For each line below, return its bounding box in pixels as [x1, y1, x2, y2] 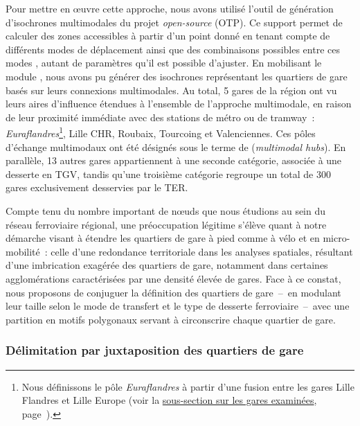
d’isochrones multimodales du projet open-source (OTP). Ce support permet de [6, 15, 343, 29]
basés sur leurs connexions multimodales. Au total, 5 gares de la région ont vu [6, 82, 337, 97]
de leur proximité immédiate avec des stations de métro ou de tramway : [6, 109, 315, 124]
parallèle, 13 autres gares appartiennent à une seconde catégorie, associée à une [6, 153, 342, 168]
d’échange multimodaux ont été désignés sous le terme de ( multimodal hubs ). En [6, 139, 346, 154]
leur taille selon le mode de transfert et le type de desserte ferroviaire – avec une [6, 299, 350, 313]
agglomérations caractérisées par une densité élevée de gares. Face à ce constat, [6, 271, 341, 285]
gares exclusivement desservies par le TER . [6, 180, 188, 195]
